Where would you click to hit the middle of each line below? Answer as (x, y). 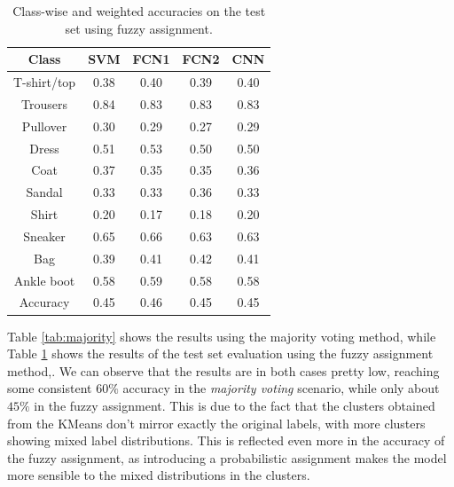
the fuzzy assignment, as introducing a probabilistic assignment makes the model (227, 457)
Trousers (45, 103)
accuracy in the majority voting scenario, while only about (281, 388)
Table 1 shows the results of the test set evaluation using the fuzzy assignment (220, 353)
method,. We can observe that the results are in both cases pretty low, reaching (223, 370)
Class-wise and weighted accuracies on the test (139, 11)
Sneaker (44, 236)
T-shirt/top (45, 82)
